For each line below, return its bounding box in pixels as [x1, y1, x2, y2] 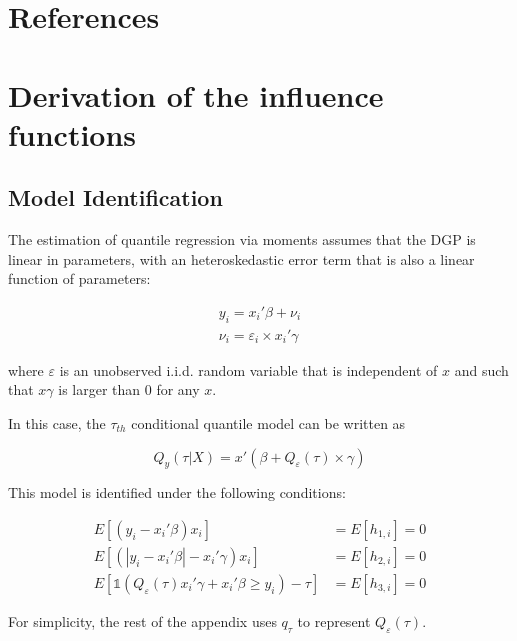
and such [454, 359, 509, 380]
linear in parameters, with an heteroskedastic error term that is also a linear [8, 248, 475, 269]
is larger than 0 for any [58, 379, 200, 400]
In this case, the [8, 412, 106, 433]
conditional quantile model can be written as [131, 412, 406, 433]
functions [8, 113, 137, 154]
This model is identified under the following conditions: [8, 482, 346, 503]
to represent [297, 611, 371, 632]
